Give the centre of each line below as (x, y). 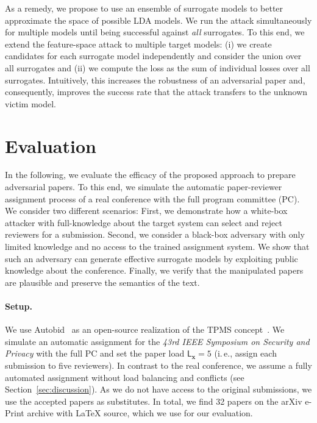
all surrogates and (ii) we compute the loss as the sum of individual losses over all (158, 67)
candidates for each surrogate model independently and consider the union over (153, 56)
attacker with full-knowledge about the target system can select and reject (144, 222)
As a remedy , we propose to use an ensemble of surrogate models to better (144, 8)
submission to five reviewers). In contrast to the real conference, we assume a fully (158, 365)
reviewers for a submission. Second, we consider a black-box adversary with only (155, 234)
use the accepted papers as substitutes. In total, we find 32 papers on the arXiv (154, 401)
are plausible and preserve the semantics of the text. (102, 282)
